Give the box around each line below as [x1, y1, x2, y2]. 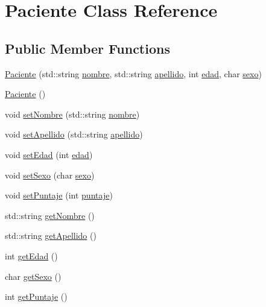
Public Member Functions [5, 39, 170, 57]
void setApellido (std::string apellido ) [5, 128, 143, 141]
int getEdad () [5, 249, 58, 262]
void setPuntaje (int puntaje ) [5, 189, 113, 201]
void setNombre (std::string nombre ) [5, 107, 140, 120]
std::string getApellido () [5, 229, 97, 242]
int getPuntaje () [5, 290, 68, 303]
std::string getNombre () [5, 209, 95, 221]
